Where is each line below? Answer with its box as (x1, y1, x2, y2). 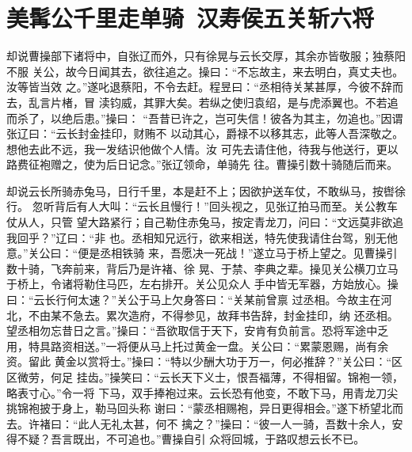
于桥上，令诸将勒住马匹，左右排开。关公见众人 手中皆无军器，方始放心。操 (6, 275, 399, 292)
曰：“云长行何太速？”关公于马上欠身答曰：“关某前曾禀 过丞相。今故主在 (6, 291, 381, 308)
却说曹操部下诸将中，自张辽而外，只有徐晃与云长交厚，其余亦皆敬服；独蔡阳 (6, 47, 406, 64)
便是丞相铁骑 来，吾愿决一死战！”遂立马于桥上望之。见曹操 (78, 245, 387, 261)
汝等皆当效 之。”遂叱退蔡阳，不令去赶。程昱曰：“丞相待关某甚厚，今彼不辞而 (6, 78, 403, 95)
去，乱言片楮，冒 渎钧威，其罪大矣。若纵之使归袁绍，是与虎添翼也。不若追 (6, 93, 399, 110)
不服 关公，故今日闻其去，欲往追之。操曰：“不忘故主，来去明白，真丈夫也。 (6, 63, 404, 79)
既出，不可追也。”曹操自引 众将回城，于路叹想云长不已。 (72, 431, 365, 447)
